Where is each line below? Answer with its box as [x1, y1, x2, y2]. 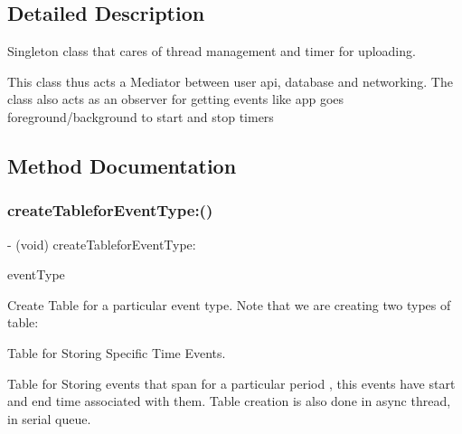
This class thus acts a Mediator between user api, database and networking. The [7, 71, 453, 90]
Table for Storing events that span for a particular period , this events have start [7, 373, 456, 392]
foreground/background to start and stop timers [7, 107, 274, 126]
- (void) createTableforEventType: [7, 234, 196, 253]
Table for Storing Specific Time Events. [7, 343, 226, 362]
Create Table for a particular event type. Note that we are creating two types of [7, 295, 451, 314]
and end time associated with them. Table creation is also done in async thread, [7, 392, 451, 410]
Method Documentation [7, 151, 237, 179]
